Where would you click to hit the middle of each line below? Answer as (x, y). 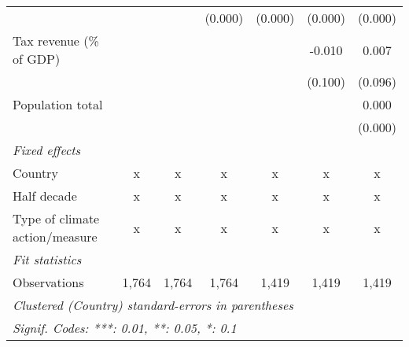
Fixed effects (47, 150)
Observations (48, 282)
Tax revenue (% (56, 41)
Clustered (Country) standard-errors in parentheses (153, 305)
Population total (58, 104)
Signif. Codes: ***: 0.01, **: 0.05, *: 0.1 (125, 328)
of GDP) (37, 59)
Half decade (45, 196)
